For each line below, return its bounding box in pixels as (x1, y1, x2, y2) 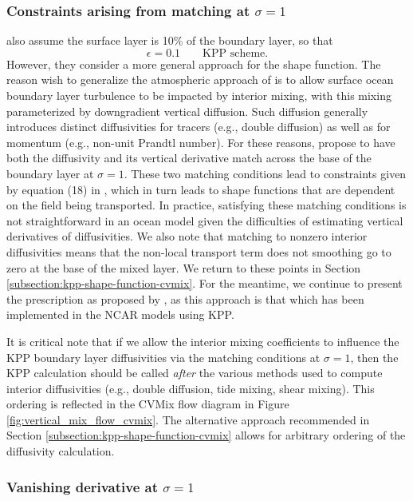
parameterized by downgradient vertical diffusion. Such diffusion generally (6, 102, 368, 119)
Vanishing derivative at (6, 476, 159, 496)
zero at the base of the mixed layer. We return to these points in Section (6, 259, 361, 276)
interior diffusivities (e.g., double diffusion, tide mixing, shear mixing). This (6, 380, 375, 396)
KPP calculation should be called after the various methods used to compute (6, 364, 383, 381)
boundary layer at (6, 165, 94, 181)
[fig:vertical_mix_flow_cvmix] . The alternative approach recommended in (6, 411, 370, 427)
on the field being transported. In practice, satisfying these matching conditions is (6, 197, 407, 213)
